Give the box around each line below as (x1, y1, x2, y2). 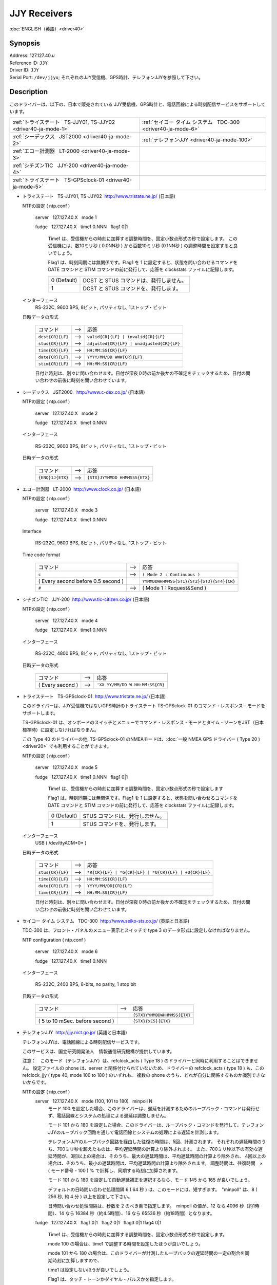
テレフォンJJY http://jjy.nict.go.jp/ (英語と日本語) (22, 1030, 128, 1036)
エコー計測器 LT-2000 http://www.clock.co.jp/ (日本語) (22, 486, 141, 492)
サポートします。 (22, 710, 58, 716)
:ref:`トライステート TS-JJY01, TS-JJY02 (12, 119, 115, 126)
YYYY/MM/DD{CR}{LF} (87, 883, 133, 889)
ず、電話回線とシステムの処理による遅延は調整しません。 (48, 1113, 169, 1119)
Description (9, 87, 48, 96)
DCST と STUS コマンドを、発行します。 (83, 285, 182, 292)
